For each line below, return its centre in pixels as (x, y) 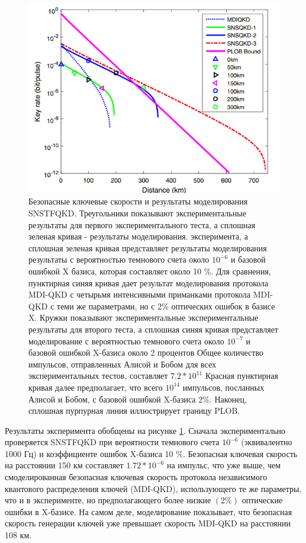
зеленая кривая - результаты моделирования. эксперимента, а (138, 236)
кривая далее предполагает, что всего (96, 387)
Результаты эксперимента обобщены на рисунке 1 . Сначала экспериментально (145, 430)
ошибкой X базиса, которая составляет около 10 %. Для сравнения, (150, 271)
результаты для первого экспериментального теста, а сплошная (142, 224)
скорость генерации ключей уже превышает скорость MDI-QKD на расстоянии (148, 523)
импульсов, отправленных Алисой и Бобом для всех (122, 364)
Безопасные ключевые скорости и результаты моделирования (138, 201)
